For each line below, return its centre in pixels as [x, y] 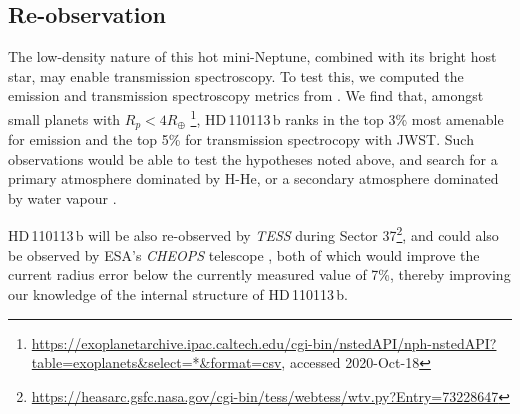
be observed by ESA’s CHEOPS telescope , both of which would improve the [244, 254]
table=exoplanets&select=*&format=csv [156, 362]
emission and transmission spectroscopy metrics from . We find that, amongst [246, 95]
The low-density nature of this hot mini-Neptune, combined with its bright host [252, 56]
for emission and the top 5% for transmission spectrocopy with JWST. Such [241, 139]
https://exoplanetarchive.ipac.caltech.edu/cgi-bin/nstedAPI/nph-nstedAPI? [264, 342]
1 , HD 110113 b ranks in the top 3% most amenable [347, 117]
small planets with [64, 118]
